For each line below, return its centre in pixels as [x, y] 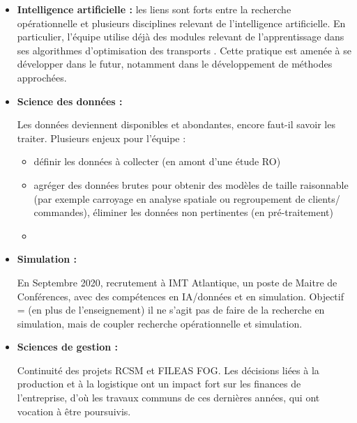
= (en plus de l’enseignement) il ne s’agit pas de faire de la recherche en [171, 310]
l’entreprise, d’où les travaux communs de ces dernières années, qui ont [168, 398]
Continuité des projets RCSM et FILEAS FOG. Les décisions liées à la [168, 370]
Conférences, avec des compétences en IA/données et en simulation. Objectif [180, 296]
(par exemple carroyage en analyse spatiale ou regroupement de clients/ [187, 198]
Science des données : [70, 101]
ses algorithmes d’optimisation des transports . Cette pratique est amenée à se [184, 50]
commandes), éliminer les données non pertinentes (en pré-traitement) [183, 212]
